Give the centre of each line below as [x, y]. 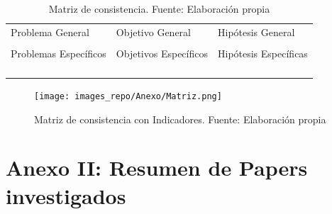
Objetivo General [153, 32]
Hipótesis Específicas [262, 53]
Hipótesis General [256, 32]
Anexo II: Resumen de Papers [157, 168]
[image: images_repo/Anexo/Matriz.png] [128, 97]
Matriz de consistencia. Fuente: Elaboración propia [159, 9]
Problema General [50, 32]
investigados [66, 195]
